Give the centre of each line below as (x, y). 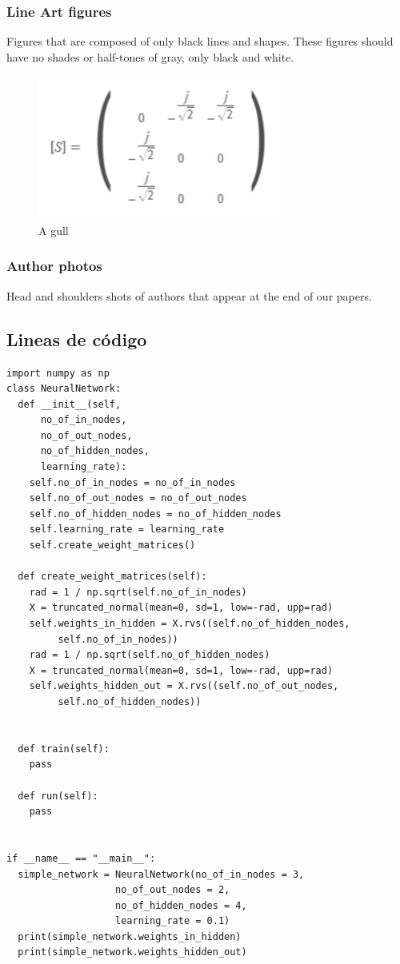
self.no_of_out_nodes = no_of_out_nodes (138, 498)
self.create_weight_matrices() (112, 546)
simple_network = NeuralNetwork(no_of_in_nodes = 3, (161, 874)
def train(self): (64, 749)
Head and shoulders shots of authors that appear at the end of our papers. (189, 295)
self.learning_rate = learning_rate (127, 530)
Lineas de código (77, 339)
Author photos (54, 266)
